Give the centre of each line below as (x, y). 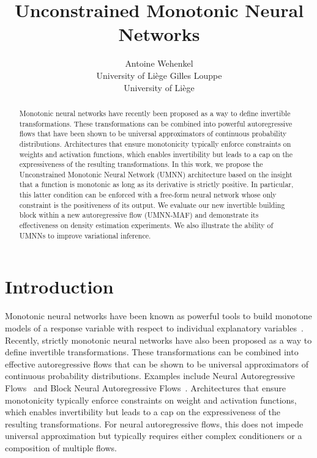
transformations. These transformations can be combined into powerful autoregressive (156, 123)
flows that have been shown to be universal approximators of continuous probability (153, 134)
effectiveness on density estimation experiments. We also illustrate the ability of (146, 225)
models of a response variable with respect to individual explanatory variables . (154, 327)
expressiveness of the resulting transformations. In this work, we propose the (141, 164)
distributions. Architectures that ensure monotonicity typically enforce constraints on (155, 143)
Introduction (59, 286)
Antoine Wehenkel (159, 63)
